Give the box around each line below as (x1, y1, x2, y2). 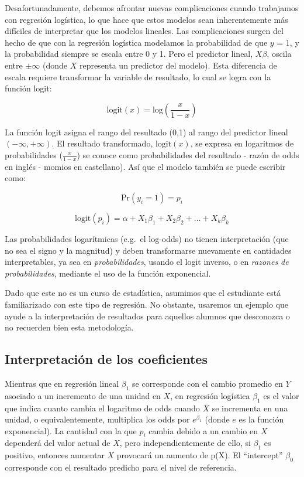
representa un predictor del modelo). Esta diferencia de (79, 59, 277, 71)
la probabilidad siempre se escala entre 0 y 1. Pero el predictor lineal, (5, 47, 253, 60)
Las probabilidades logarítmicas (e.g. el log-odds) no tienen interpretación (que (5, 232, 289, 244)
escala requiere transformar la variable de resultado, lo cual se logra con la (5, 70, 271, 83)
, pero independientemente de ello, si (119, 437, 251, 449)
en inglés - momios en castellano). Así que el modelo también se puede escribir (5, 160, 286, 172)
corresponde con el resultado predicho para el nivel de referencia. (5, 461, 237, 473)
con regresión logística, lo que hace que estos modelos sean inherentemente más (5, 13, 288, 25)
